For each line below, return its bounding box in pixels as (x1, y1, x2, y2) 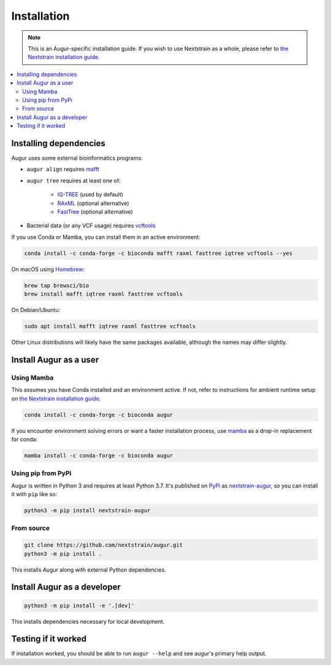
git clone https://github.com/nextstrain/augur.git (24, 542, 183, 549)
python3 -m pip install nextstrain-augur (24, 507, 151, 514)
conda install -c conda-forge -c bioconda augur (24, 411, 173, 418)
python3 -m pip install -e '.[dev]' (24, 602, 135, 609)
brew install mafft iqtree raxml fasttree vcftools (24, 290, 183, 298)
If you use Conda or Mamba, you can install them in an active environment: (11, 233, 200, 241)
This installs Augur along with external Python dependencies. (11, 566, 167, 574)
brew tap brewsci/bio (24, 282, 89, 289)
